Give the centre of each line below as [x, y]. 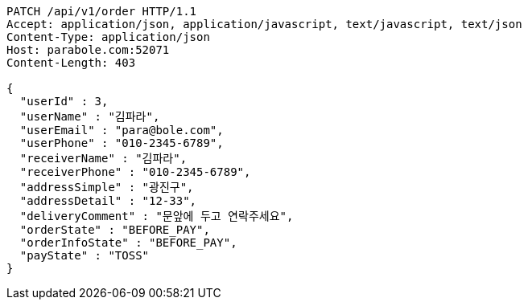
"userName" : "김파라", [90, 116]
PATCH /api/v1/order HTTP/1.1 [102, 11]
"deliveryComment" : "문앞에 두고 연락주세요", [157, 216]
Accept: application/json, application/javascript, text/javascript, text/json [264, 24]
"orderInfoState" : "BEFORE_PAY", [128, 243]
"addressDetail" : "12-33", [108, 201]
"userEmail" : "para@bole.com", [122, 130]
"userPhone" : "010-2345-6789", [122, 143]
